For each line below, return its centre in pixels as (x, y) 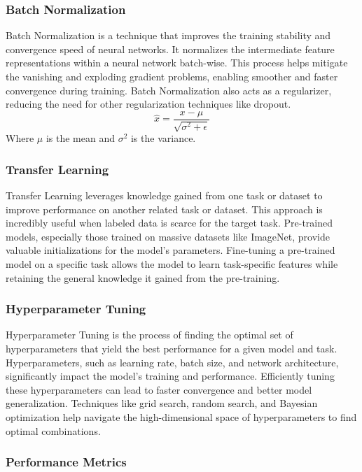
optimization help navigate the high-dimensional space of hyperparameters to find (181, 416)
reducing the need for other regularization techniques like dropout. (148, 104)
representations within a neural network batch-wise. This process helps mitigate (177, 63)
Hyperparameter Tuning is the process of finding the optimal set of (149, 335)
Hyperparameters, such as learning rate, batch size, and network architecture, (172, 362)
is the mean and (80, 138)
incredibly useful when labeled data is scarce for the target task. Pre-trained (169, 223)
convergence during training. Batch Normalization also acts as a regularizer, (169, 90)
